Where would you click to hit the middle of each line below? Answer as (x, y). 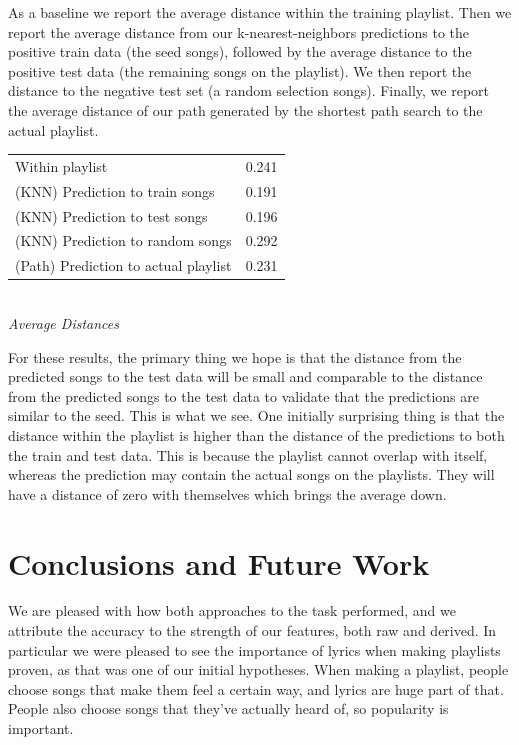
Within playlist (61, 165)
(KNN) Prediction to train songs (115, 190)
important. (41, 728)
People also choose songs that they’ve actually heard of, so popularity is (228, 708)
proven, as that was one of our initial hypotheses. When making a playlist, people (258, 669)
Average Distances (63, 322)
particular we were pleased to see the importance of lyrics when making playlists (254, 649)
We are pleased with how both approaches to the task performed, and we (232, 610)
